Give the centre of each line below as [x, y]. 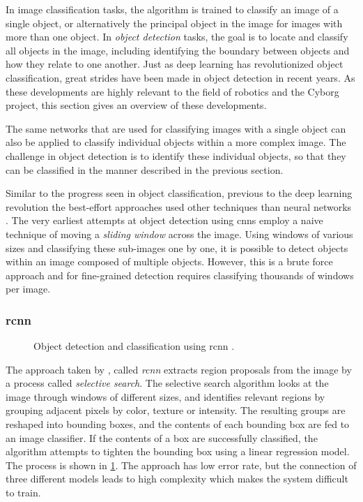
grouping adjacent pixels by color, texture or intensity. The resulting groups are [176, 410]
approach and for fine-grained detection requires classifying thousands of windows [180, 275]
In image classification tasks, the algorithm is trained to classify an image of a [172, 9]
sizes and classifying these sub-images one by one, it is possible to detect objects [177, 248]
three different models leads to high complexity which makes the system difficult [177, 479]
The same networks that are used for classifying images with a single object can [176, 128]
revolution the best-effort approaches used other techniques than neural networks [179, 206]
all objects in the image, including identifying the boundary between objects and [178, 50]
